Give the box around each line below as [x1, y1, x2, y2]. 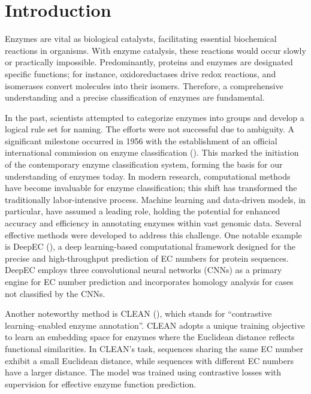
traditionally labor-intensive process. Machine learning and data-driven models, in [5, 193, 306, 205]
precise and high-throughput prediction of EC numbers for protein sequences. [5, 251, 289, 264]
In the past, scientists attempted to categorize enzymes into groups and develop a [5, 111, 304, 123]
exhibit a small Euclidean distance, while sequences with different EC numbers [5, 354, 294, 366]
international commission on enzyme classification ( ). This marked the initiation [5, 146, 299, 159]
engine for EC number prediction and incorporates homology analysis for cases [5, 275, 294, 287]
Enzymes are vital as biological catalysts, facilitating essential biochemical [5, 32, 277, 45]
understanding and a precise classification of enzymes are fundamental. [5, 91, 265, 104]
